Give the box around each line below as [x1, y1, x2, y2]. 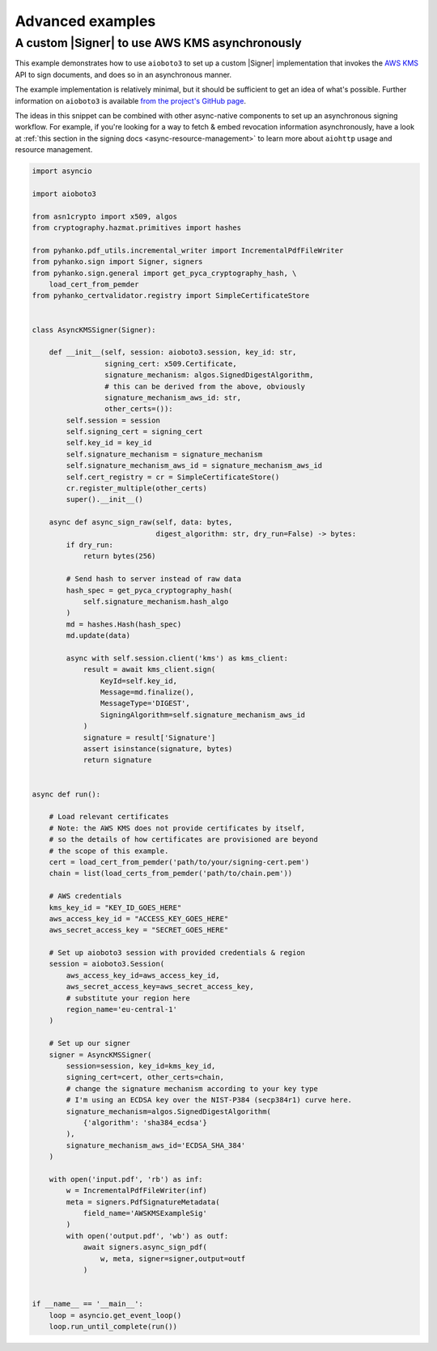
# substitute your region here [66, 993, 190, 1003]
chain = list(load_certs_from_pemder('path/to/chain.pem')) [49, 869, 293, 878]
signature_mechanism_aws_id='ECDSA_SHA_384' [66, 1141, 246, 1149]
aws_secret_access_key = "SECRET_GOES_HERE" [49, 925, 229, 935]
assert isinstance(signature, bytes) [83, 745, 233, 754]
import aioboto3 [32, 189, 97, 198]
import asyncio [32, 167, 92, 176]
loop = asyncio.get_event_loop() [49, 1311, 182, 1319]
